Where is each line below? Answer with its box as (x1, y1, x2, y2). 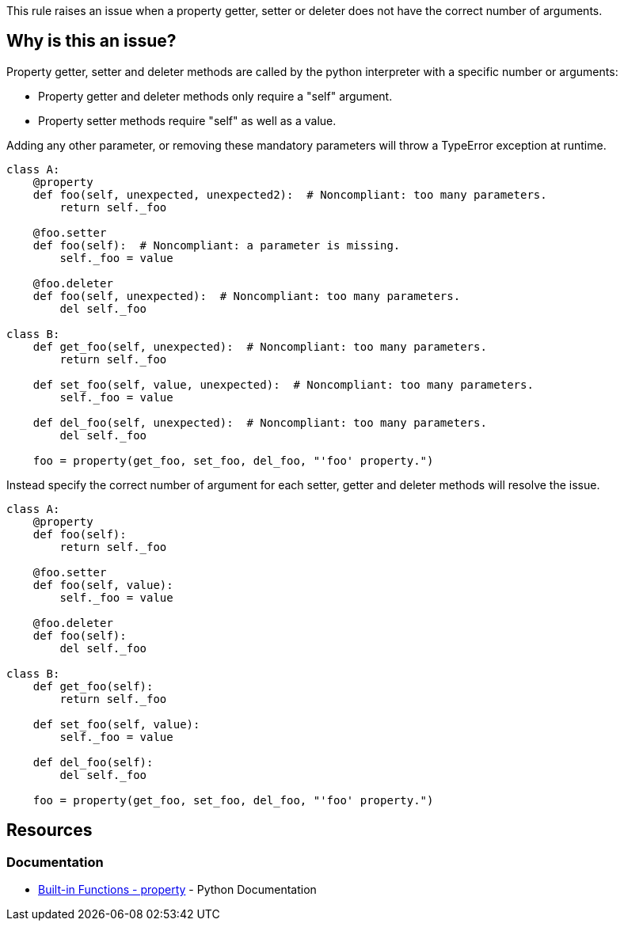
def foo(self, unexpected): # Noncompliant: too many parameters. (32, 289, 461, 302)
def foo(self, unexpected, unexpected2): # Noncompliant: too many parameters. (32, 188, 547, 201)
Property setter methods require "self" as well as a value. (38, 113, 337, 127)
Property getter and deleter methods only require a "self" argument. (38, 89, 393, 103)
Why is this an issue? (6, 31, 177, 51)
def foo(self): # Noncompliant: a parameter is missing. (32, 238, 401, 252)
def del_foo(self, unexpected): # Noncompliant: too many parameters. (32, 416, 487, 429)
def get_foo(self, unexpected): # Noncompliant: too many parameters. (32, 340, 487, 353)
